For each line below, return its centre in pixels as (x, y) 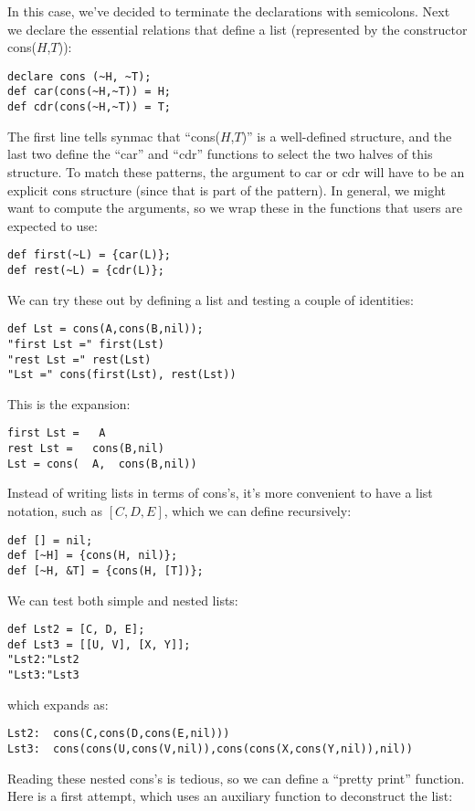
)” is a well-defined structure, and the (347, 136)
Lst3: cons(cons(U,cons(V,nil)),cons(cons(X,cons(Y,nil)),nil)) (210, 749)
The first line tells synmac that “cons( (114, 136)
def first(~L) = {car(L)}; (89, 255)
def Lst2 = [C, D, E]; (76, 630)
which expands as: (58, 704)
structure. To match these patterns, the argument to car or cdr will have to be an (236, 171)
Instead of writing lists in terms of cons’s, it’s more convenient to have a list (220, 493)
